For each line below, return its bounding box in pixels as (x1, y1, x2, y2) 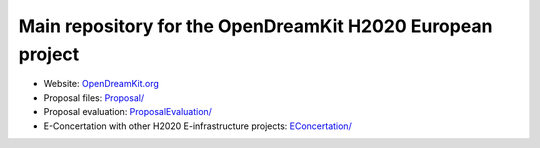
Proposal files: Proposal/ (43, 91, 145, 104)
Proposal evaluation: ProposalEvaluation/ (43, 106, 212, 118)
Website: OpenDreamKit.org (43, 78, 160, 90)
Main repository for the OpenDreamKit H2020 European (18, 15, 493, 37)
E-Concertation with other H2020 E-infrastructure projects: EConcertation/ (43, 120, 352, 132)
